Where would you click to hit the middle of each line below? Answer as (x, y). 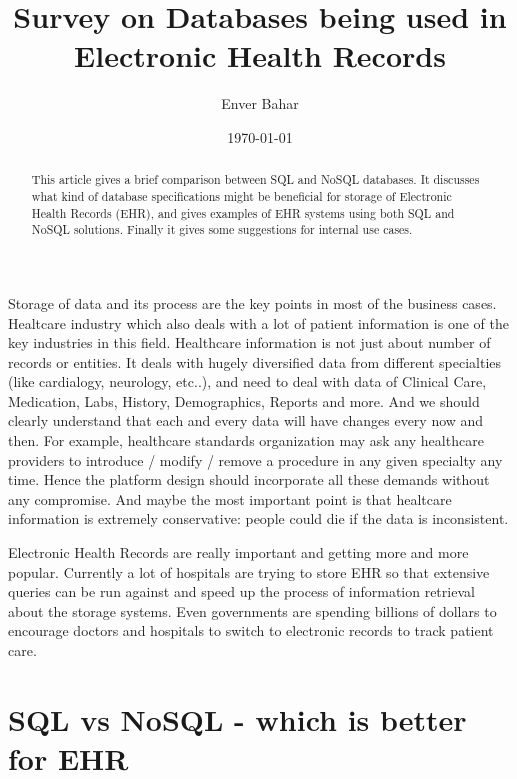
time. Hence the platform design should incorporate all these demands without (249, 479)
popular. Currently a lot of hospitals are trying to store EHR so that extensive (249, 571)
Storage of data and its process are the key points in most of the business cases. (252, 302)
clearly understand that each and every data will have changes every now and (246, 420)
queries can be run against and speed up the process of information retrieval (241, 591)
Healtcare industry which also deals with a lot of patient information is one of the (258, 322)
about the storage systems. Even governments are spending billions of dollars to (252, 610)
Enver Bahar (260, 103)
